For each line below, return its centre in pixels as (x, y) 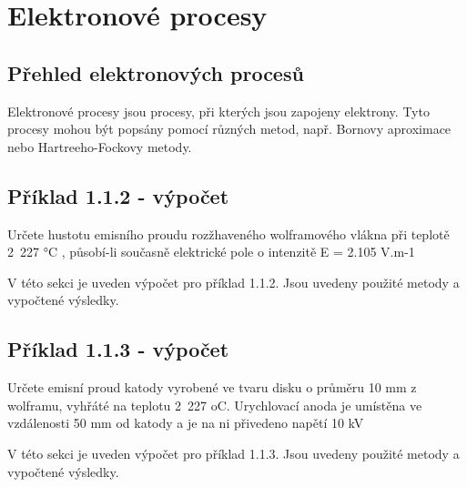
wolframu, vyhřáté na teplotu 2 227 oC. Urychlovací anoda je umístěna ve (215, 405)
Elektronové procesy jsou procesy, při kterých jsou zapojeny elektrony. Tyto (218, 111)
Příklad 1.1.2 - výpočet (118, 195)
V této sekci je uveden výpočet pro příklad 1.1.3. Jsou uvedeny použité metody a (233, 453)
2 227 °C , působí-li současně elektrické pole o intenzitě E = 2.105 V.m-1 (211, 252)
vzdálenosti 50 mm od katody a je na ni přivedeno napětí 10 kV (186, 423)
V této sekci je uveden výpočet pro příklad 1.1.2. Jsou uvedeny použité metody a (233, 282)
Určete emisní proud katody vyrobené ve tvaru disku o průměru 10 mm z (212, 387)
